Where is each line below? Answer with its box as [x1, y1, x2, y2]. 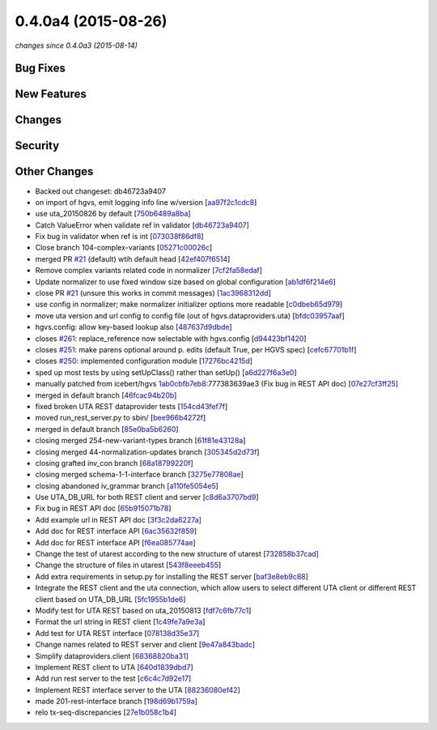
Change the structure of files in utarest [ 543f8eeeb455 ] [35, 560, 222, 570]
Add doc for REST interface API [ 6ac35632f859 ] [35, 527, 197, 536]
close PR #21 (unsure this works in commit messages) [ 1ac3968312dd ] [35, 288, 271, 298]
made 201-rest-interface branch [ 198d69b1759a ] [35, 697, 198, 707]
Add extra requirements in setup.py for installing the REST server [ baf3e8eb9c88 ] [35, 571, 309, 581]
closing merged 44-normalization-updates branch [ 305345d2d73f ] [35, 446, 260, 457]
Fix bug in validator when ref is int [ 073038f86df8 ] [35, 232, 204, 241]
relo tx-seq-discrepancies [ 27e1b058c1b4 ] [35, 707, 177, 717]
